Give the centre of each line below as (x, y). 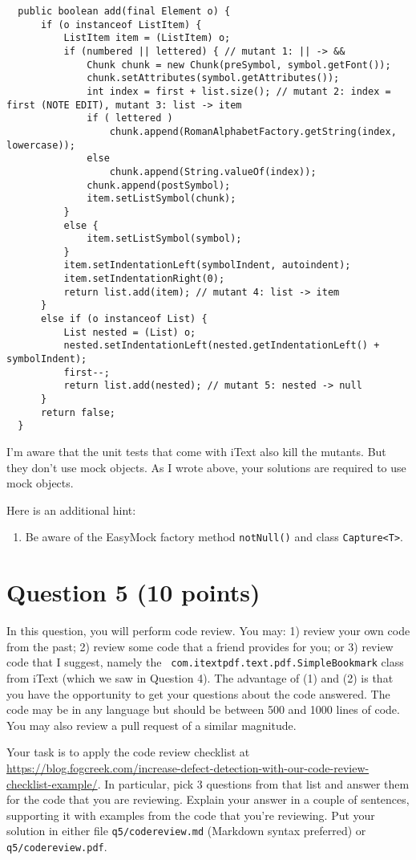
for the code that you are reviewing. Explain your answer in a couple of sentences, (208, 799)
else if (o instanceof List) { (124, 319)
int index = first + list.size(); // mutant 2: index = (239, 91)
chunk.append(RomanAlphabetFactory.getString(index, (253, 131)
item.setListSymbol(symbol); (164, 239)
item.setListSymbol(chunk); (162, 199)
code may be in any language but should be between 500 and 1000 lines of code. (203, 709)
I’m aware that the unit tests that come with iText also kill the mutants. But (196, 451)
